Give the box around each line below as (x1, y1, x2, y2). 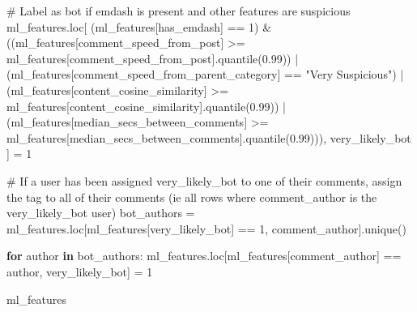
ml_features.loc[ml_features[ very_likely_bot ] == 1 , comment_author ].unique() (6, 220, 406, 237)
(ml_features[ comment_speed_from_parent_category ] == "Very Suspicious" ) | (6, 66, 404, 83)
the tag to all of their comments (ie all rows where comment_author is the (6, 188, 377, 205)
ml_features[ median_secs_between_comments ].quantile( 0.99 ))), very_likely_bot (6, 129, 411, 146)
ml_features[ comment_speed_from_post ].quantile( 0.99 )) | (6, 49, 299, 66)
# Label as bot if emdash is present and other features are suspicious (6, 2, 351, 19)
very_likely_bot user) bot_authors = (6, 204, 195, 221)
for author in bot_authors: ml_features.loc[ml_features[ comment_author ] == (6, 247, 402, 264)
